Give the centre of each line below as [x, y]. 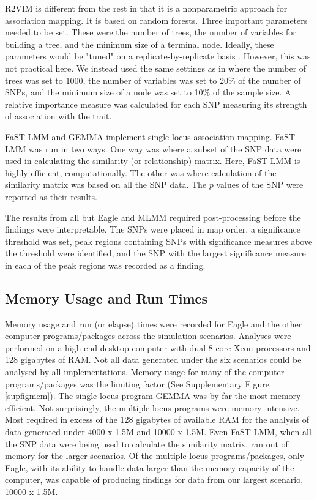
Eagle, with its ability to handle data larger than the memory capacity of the [150, 467]
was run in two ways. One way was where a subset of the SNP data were [165, 148]
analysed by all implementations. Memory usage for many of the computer [145, 372]
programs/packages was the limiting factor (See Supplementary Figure [137, 383]
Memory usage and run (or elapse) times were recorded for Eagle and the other [154, 323]
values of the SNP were [260, 185]
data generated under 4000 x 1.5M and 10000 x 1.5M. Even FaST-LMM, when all [158, 432]
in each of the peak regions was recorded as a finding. [105, 265]
